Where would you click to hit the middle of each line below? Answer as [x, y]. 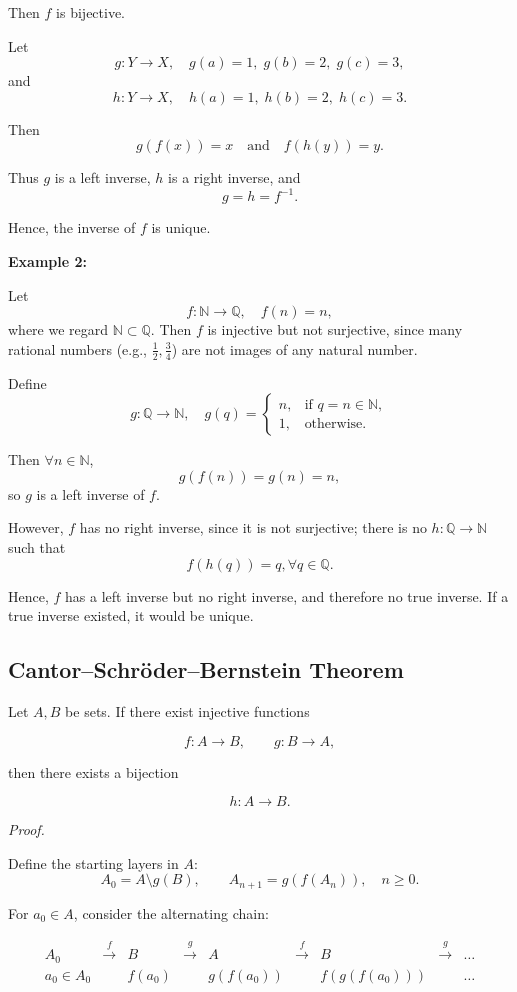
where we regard [58, 329]
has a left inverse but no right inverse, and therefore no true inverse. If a [287, 595]
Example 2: [47, 261]
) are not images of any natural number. [294, 348]
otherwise [333, 423]
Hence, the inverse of [72, 227]
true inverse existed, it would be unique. [131, 615]
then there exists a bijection [93, 771]
